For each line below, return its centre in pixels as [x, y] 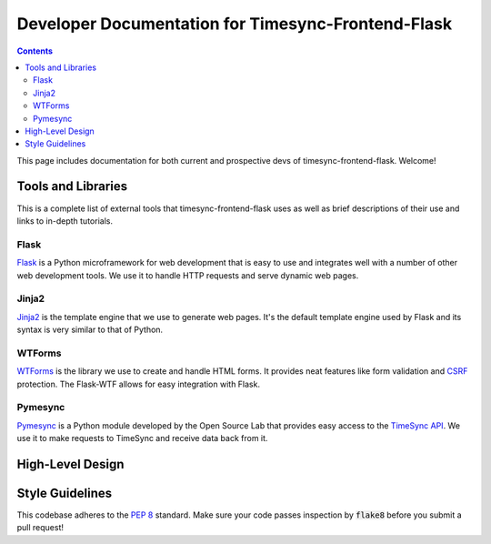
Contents [35, 51]
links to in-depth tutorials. [65, 221]
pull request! [40, 528]
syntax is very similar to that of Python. [90, 330]
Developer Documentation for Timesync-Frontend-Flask [235, 24]
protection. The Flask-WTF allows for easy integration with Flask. [139, 384]
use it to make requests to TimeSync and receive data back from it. [142, 438]
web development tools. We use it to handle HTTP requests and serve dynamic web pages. [188, 275]
